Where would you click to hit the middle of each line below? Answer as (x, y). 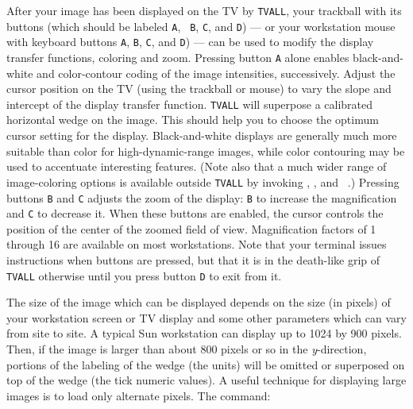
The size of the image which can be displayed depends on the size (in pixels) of (199, 302)
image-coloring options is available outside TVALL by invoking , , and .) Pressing (203, 181)
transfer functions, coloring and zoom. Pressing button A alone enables (178, 57)
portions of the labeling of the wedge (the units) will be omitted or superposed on (206, 364)
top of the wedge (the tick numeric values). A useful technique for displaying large (206, 380)
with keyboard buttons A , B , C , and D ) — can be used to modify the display (190, 42)
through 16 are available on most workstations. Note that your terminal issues (197, 244)
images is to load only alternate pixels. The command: (139, 395)
